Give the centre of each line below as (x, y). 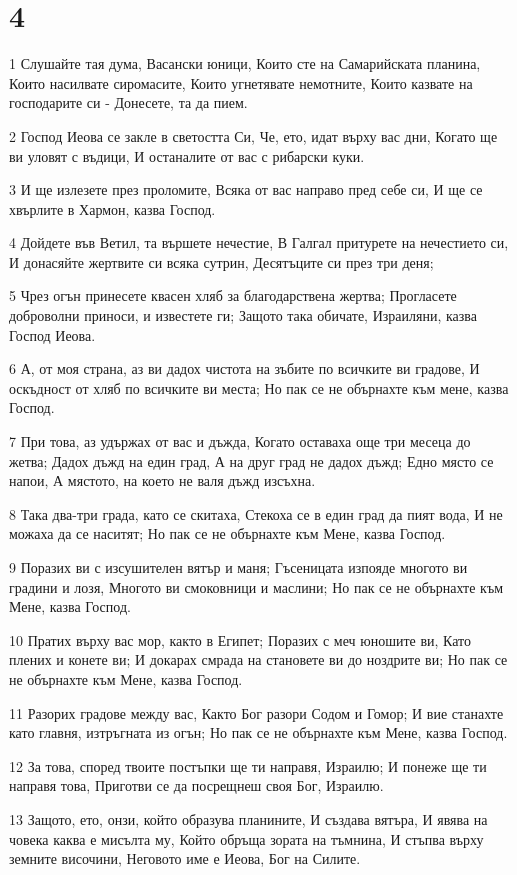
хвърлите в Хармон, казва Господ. (112, 208)
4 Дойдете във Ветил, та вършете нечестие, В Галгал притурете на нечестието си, (259, 242)
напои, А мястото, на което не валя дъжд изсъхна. (162, 480)
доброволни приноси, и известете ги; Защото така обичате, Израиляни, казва (243, 315)
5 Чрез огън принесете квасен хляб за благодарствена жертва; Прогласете (233, 295)
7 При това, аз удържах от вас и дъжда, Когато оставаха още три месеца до (240, 441)
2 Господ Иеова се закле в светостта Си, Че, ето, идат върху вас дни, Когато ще (253, 135)
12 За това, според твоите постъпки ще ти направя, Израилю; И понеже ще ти (248, 765)
